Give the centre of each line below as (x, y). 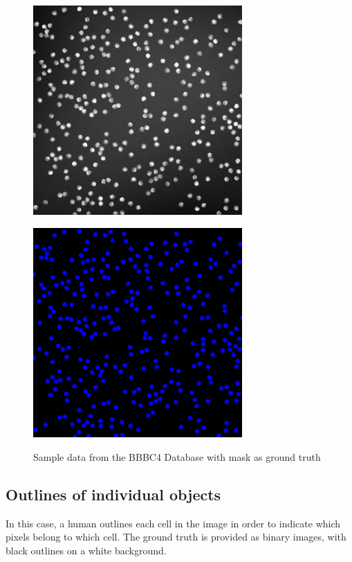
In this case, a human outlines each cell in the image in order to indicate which (173, 523)
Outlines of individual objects (113, 494)
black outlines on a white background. (86, 550)
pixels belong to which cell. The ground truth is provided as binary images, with (176, 537)
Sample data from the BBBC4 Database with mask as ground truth (177, 456)
